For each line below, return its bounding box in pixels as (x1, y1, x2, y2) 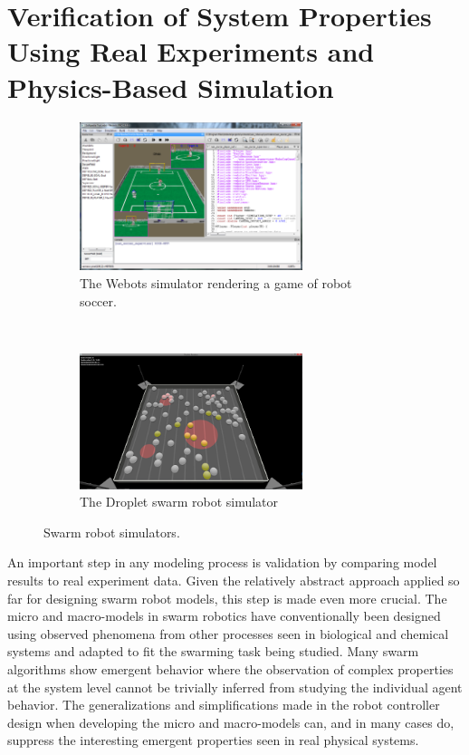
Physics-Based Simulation (7, 68, 334, 105)
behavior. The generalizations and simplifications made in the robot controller (7, 695, 440, 714)
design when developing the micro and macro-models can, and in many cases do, (7, 712, 455, 731)
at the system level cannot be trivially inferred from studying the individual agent (7, 677, 463, 696)
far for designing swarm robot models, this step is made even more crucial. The (7, 588, 447, 607)
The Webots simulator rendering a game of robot (80, 273, 352, 292)
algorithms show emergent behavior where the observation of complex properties (7, 659, 454, 678)
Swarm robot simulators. (43, 522, 180, 541)
